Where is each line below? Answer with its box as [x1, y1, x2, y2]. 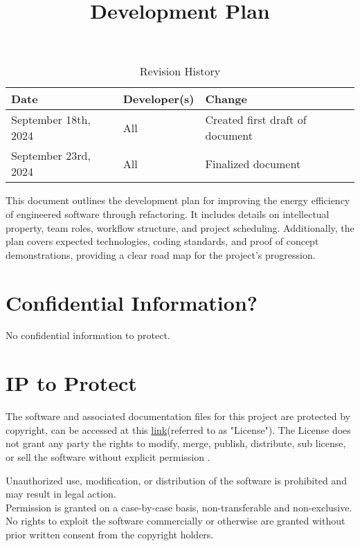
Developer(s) [123, 91, 195, 107]
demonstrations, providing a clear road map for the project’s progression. [6, 247, 316, 262]
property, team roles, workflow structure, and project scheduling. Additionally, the [6, 220, 354, 235]
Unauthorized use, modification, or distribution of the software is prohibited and [6, 473, 347, 487]
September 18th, [11, 111, 91, 128]
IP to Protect [6, 369, 137, 397]
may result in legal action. [6, 486, 116, 501]
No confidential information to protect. [6, 328, 170, 343]
